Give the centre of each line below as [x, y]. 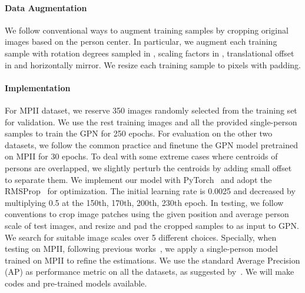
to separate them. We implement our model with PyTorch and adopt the [138, 179]
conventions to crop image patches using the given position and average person [147, 214]
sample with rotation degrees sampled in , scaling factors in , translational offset [150, 53]
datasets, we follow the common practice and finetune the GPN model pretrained [151, 144]
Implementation [38, 87]
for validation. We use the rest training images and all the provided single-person [151, 121]
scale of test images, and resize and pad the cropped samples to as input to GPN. [152, 225]
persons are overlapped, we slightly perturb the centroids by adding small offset [148, 167]
